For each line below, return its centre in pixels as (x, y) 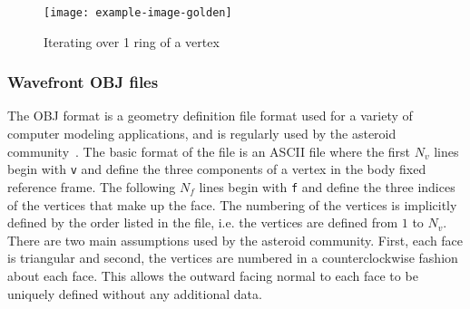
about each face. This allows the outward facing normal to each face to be (213, 275)
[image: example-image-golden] (138, 13)
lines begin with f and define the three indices (327, 186)
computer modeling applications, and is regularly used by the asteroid (202, 134)
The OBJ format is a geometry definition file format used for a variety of (210, 116)
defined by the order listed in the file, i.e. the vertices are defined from (203, 222)
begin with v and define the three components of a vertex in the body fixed (217, 169)
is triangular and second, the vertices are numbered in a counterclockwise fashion (233, 258)
